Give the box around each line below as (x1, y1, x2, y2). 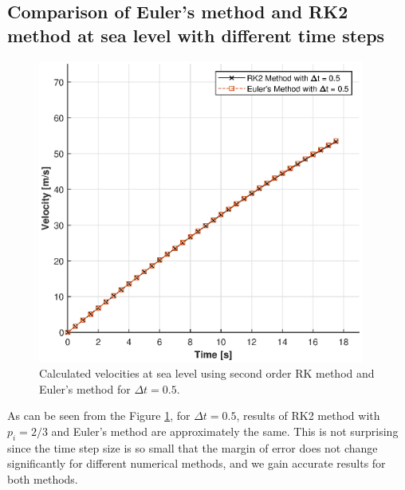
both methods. (7, 470, 78, 487)
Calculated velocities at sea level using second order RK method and (39, 365, 375, 382)
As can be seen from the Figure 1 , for (7, 407, 191, 424)
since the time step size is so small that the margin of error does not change (7, 439, 378, 456)
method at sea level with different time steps (7, 22, 385, 47)
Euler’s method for (39, 380, 131, 397)
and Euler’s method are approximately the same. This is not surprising (51, 422, 399, 439)
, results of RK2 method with (236, 407, 380, 424)
